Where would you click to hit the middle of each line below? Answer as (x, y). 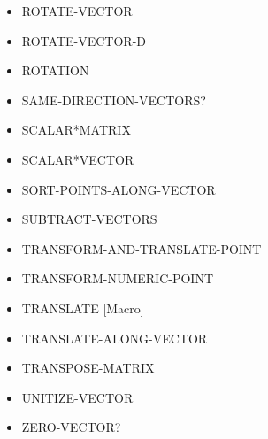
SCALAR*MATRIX (76, 130)
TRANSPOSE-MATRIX (88, 368)
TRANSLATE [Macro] (83, 308)
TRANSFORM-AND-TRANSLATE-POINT (142, 248)
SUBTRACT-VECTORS (89, 219)
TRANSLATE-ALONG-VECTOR (115, 338)
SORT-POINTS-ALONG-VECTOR (119, 189)
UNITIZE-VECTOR (77, 397)
